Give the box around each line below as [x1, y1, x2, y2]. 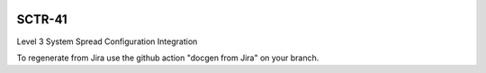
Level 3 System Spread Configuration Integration [16, 36, 198, 47]
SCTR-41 [16, 12, 67, 27]
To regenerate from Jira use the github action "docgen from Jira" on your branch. [16, 52, 319, 63]
